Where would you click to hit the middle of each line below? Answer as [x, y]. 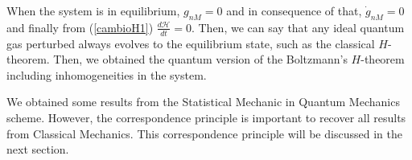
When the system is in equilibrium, [93, 10]
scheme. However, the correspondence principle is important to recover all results [206, 117]
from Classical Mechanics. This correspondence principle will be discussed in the [204, 133]
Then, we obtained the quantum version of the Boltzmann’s [200, 59]
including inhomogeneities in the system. [107, 74]
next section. [38, 149]
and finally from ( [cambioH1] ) [80, 27]
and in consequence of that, [294, 10]
